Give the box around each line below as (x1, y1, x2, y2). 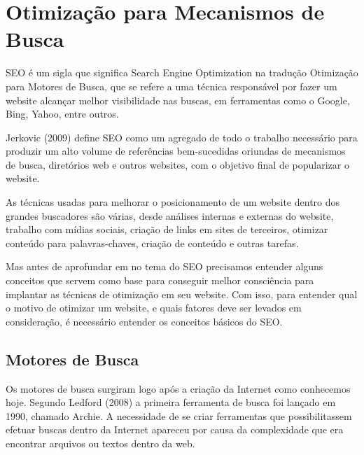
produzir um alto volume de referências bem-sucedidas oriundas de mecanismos (6, 143, 346, 158)
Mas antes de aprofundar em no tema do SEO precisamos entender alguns (6, 259, 323, 274)
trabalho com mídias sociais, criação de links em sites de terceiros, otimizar (6, 222, 328, 237)
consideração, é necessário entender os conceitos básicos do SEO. (6, 314, 283, 328)
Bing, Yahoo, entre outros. (6, 106, 119, 121)
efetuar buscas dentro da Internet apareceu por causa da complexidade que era (6, 422, 344, 437)
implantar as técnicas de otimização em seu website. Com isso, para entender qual (6, 286, 358, 301)
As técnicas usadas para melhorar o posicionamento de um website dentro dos (6, 195, 340, 209)
